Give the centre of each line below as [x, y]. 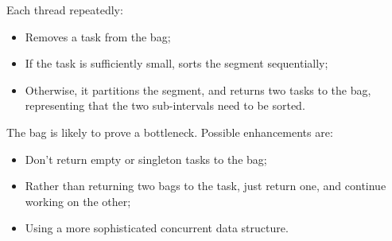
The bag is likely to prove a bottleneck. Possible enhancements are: [170, 132]
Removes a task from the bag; [98, 36]
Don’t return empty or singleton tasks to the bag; [146, 159]
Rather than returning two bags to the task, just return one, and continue [206, 186]
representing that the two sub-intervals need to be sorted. [165, 105]
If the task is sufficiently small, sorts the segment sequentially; [177, 63]
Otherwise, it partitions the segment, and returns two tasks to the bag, [198, 89]
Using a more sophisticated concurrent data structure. [157, 228]
